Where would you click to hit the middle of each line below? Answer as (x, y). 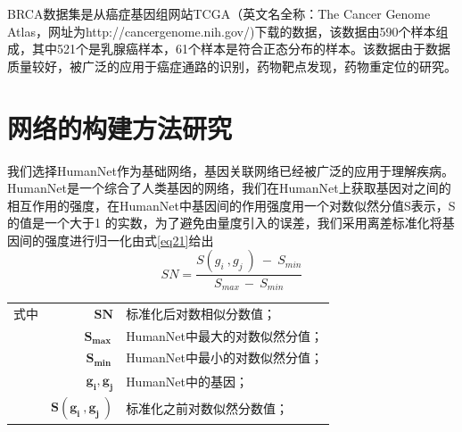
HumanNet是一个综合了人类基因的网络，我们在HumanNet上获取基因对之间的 (229, 188)
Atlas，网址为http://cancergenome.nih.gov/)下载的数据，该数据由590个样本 (222, 31)
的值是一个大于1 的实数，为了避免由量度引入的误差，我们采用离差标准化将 (225, 223)
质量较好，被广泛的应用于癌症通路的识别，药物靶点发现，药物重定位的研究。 (232, 66)
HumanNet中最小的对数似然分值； (225, 357)
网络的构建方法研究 (120, 127)
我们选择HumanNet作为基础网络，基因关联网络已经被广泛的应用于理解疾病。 (231, 170)
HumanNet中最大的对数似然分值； (225, 335)
